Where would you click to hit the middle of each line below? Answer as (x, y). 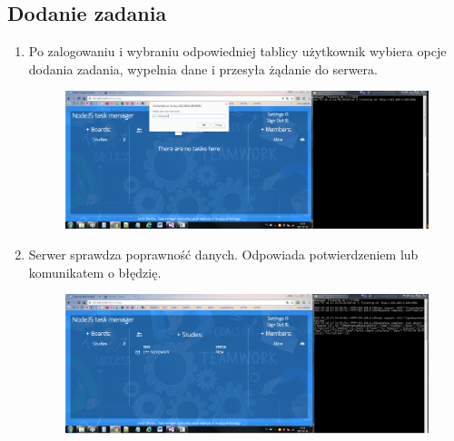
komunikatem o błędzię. (95, 272)
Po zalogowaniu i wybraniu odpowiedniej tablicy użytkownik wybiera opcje (237, 51)
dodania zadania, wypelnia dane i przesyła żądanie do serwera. (203, 69)
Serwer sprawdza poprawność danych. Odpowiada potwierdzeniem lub (223, 254)
